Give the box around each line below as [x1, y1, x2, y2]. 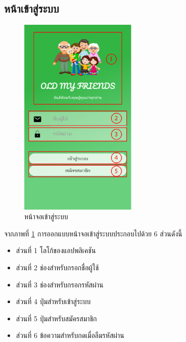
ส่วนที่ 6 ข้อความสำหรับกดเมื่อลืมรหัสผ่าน [16, 330, 124, 340]
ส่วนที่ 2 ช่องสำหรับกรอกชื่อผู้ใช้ [16, 262, 99, 273]
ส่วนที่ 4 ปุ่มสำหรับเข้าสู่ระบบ [16, 296, 91, 307]
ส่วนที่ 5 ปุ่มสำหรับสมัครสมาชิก [16, 313, 97, 323]
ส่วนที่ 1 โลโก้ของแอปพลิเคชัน [16, 245, 96, 256]
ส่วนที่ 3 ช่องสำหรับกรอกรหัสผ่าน [16, 279, 104, 289]
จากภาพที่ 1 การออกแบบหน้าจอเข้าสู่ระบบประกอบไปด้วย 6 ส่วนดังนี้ [4, 228, 182, 238]
